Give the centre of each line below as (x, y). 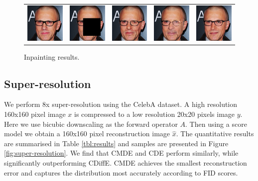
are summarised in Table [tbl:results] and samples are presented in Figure (116, 143)
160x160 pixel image (35, 114)
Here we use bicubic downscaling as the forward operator (91, 124)
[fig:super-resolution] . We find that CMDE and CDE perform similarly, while (121, 153)
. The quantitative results (215, 134)
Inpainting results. (52, 56)
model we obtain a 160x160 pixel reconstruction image (87, 134)
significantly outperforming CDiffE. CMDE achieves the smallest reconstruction (126, 163)
